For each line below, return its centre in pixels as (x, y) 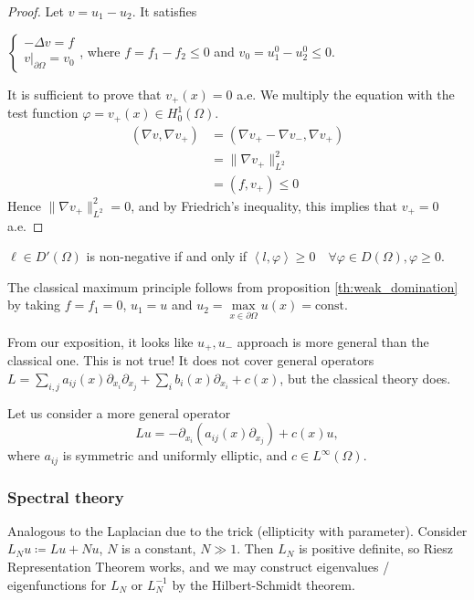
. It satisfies (164, 11)
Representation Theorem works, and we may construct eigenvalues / (199, 566)
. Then (255, 548)
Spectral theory (66, 496)
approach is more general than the (333, 341)
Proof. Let (36, 11)
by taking (34, 305)
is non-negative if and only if (167, 256)
